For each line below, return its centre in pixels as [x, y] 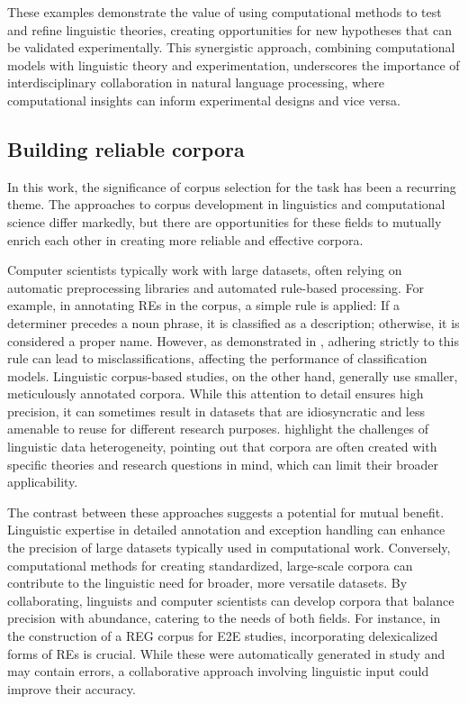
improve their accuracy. [72, 688]
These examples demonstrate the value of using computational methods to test [225, 12]
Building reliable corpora [126, 148]
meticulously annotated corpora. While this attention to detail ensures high [216, 393]
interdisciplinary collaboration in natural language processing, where [196, 82]
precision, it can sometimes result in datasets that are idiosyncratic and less [216, 411]
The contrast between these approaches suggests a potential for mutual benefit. [226, 512]
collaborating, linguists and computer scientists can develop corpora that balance [231, 600]
